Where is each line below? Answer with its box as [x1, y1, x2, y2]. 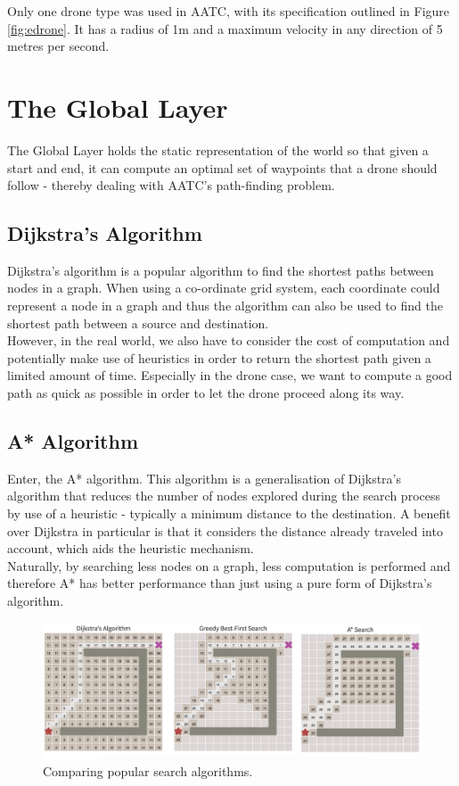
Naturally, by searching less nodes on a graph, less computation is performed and [7, 556, 451, 575]
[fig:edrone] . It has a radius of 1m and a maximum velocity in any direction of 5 [7, 19, 443, 37]
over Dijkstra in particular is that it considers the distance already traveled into [7, 521, 443, 540]
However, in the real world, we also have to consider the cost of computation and [7, 331, 450, 350]
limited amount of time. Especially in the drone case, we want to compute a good [7, 366, 453, 385]
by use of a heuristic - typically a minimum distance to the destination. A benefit [7, 504, 451, 523]
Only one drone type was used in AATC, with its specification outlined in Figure [7, 2, 450, 20]
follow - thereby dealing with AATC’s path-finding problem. [7, 176, 335, 194]
